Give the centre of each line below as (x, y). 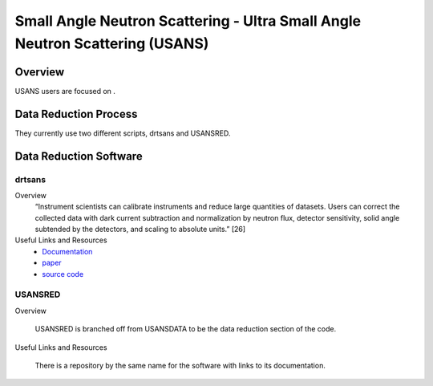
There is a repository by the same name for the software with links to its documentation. (180, 365)
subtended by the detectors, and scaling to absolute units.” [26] (140, 230)
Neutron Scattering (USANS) (112, 43)
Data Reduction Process (76, 114)
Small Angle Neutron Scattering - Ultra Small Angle (188, 21)
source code (63, 274)
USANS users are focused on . (65, 91)
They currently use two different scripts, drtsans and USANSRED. (123, 133)
